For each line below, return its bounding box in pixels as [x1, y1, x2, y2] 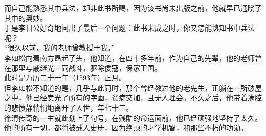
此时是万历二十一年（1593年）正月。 [4, 72, 126, 83]
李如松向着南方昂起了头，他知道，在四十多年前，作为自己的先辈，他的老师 [4, 52, 255, 63]
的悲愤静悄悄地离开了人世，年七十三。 [4, 102, 133, 113]
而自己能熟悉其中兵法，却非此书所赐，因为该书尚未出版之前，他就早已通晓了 [4, 3, 262, 13]
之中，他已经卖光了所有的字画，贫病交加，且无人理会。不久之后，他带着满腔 [4, 92, 262, 103]
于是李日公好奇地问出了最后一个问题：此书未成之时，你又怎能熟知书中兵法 [4, 22, 255, 33]
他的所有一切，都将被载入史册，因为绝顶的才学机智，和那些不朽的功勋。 [4, 122, 248, 133]
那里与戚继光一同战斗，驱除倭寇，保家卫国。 [11, 62, 162, 73]
